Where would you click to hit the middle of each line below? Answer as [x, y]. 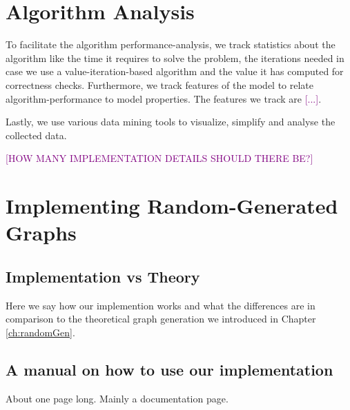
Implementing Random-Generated [172, 206]
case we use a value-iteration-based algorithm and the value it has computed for [175, 71]
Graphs [41, 233]
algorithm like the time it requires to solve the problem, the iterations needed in [175, 58]
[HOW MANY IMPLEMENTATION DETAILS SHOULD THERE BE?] [159, 158]
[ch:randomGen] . [40, 332]
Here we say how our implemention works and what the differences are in [161, 305]
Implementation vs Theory [103, 276]
